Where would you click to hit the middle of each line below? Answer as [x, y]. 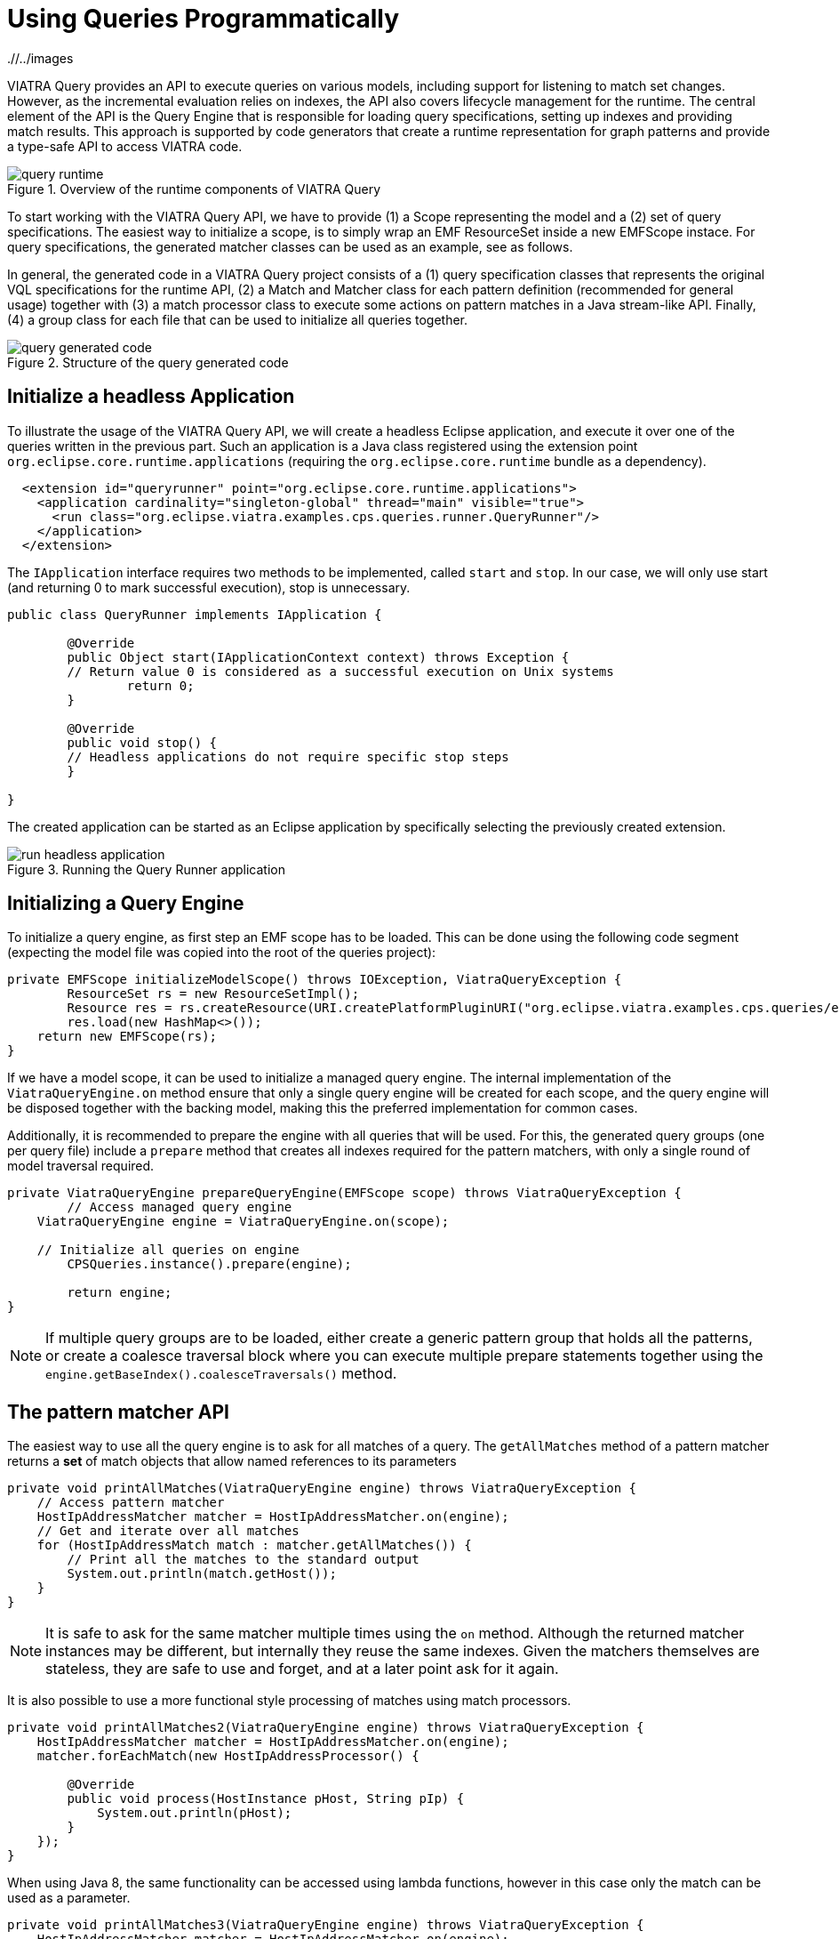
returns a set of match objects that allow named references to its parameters [232, 1461]
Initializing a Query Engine [126, 904]
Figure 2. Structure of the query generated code [148, 362]
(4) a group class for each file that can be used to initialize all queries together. [238, 319]
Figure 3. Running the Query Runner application [146, 869]
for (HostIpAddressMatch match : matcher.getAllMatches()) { [254, 1545]
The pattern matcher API [118, 1412]
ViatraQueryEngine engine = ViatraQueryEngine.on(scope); [243, 1222]
